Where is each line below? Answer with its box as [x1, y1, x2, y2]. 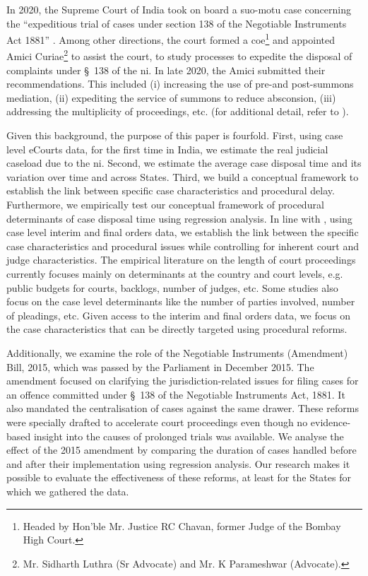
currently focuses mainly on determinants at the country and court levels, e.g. [6, 266, 343, 281]
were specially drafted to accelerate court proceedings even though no [6, 414, 308, 429]
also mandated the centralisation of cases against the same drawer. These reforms [6, 401, 359, 416]
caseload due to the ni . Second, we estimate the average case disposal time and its [6, 155, 362, 170]
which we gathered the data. [6, 483, 129, 498]
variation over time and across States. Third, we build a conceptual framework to [6, 169, 359, 184]
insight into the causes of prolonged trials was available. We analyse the [33, 428, 344, 443]
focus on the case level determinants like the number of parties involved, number [6, 294, 355, 309]
